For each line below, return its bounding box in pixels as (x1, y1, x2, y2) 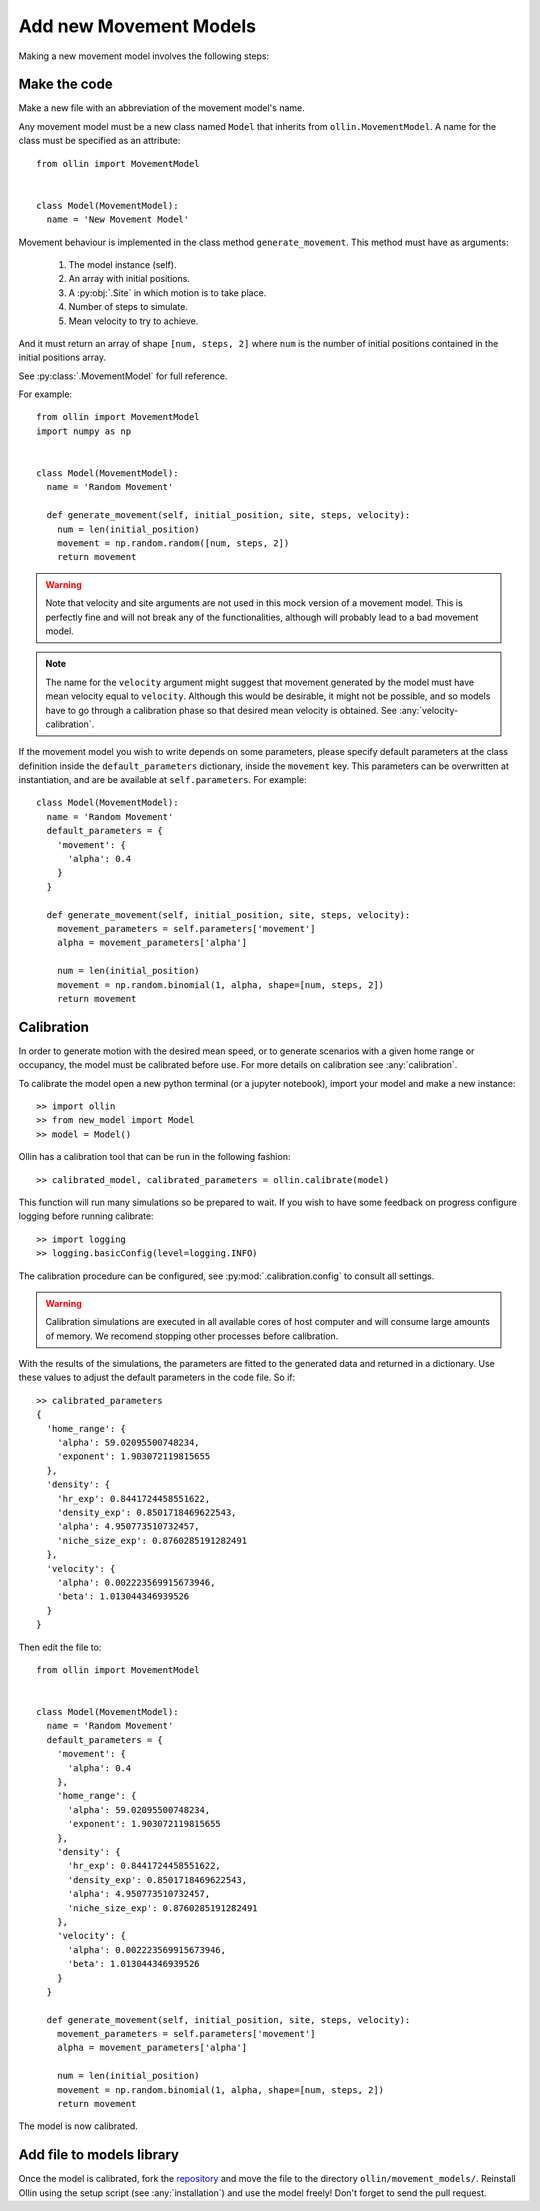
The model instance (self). (68, 258, 177, 270)
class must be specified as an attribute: (18, 135, 181, 147)
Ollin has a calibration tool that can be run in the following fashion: (18, 1151, 291, 1163)
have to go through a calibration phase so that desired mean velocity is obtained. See (45, 704, 398, 716)
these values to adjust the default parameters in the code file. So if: (18, 1371, 295, 1384)
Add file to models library (18, 2146, 180, 2164)
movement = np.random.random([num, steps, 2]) (56, 538, 290, 549)
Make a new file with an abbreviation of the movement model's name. (18, 102, 305, 114)
